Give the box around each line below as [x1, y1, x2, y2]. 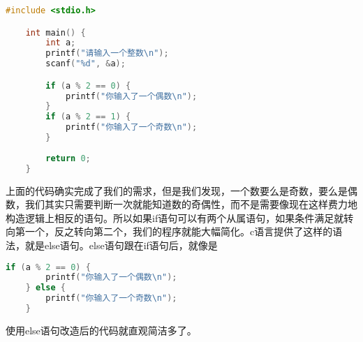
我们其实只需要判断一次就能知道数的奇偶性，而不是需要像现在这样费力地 [24, 197, 357, 211]
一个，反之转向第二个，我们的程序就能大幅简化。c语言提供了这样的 [24, 224, 333, 239]
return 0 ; [45, 153, 91, 163]
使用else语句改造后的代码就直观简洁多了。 [6, 322, 197, 337]
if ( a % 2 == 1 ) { [45, 112, 131, 122]
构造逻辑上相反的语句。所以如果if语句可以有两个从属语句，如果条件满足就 [6, 210, 344, 225]
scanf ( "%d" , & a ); [45, 59, 126, 69]
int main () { [25, 27, 86, 38]
